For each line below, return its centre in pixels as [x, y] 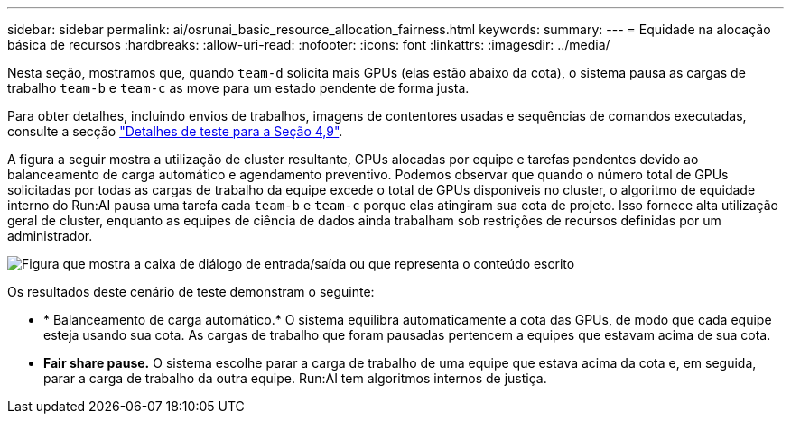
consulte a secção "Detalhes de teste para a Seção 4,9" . [175, 131]
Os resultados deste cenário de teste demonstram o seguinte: [191, 292]
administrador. [50, 236]
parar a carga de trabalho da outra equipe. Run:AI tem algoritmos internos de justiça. [295, 378]
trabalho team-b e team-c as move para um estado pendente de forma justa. [238, 88]
